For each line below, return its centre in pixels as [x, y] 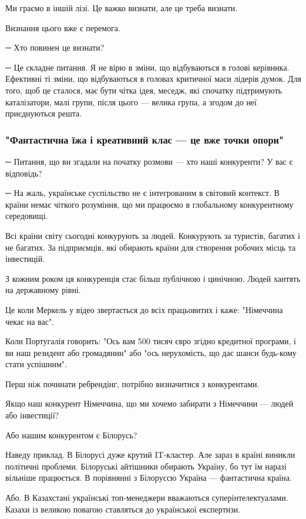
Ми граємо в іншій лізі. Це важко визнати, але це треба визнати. [122, 8]
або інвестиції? [32, 415]
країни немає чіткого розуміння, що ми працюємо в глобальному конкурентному [149, 204]
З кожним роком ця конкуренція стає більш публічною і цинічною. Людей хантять [153, 278]
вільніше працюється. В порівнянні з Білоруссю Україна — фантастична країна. [149, 478]
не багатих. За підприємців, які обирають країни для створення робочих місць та [151, 247]
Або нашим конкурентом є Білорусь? [71, 435]
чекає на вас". [30, 321]
